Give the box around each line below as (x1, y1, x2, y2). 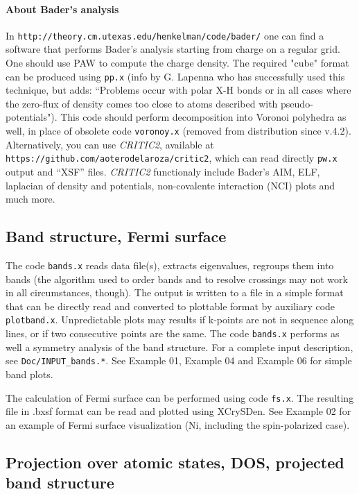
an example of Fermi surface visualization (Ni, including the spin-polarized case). (6, 417, 350, 432)
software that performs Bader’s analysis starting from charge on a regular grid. (6, 42, 340, 56)
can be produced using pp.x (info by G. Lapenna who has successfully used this (6, 69, 345, 83)
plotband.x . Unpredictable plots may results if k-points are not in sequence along (6, 312, 354, 327)
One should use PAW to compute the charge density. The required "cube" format (6, 56, 349, 70)
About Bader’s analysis (6, 1, 119, 16)
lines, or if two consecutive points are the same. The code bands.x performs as (6, 326, 340, 341)
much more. (6, 191, 55, 206)
